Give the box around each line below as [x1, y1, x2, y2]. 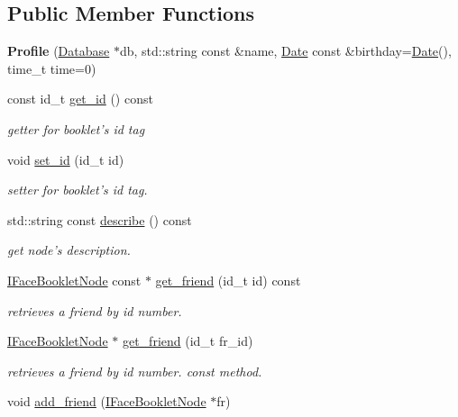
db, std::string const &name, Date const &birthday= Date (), [119, 41, 452, 60]
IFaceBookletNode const [7, 270, 142, 289]
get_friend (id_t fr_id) [122, 331, 253, 350]
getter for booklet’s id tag [7, 119, 145, 138]
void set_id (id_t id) [7, 150, 124, 168]
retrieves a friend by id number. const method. [7, 361, 262, 380]
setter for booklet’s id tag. [7, 180, 148, 199]
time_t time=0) [7, 59, 96, 77]
